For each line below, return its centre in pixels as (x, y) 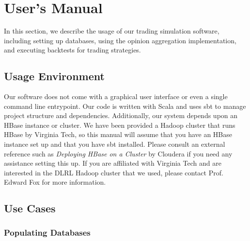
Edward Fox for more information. (55, 182)
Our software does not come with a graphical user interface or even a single (116, 96)
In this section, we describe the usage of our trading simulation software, (112, 31)
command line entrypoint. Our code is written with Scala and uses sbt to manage (125, 106)
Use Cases (30, 208)
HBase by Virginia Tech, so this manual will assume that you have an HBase (118, 134)
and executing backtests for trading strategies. (72, 50)
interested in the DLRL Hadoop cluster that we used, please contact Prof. (114, 172)
